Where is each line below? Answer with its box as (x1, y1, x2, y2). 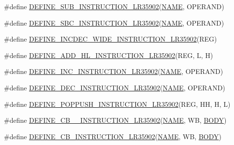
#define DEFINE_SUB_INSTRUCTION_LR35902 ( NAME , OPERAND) (4, 1, 224, 11)
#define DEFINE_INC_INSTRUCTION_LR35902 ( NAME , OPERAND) (4, 66, 223, 76)
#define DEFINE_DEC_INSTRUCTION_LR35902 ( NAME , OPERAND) (4, 82, 225, 92)
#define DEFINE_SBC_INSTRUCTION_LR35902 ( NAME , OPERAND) (4, 17, 224, 28)
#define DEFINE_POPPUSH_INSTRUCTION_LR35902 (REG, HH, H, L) (4, 99, 231, 109)
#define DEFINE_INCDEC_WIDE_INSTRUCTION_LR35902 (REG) (4, 34, 217, 44)
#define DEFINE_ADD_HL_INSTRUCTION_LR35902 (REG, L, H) (4, 50, 213, 60)
